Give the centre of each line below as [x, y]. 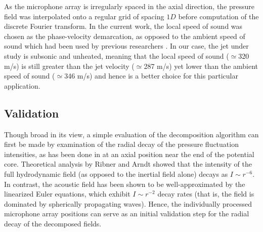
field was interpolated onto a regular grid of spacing [84, 16]
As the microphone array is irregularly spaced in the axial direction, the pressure [129, 6]
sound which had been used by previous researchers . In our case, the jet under [126, 46]
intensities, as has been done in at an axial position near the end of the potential [129, 154]
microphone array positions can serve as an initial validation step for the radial [127, 214]
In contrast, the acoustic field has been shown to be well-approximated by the [125, 184]
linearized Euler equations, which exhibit [67, 194]
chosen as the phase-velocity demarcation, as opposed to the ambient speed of [125, 36]
